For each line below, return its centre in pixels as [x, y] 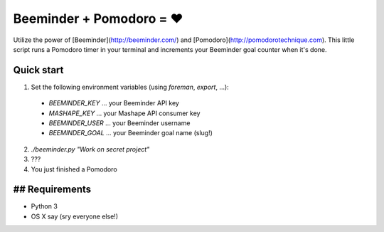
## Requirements [52, 190]
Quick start [38, 70]
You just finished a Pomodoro [74, 169]
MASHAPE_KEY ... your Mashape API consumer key [124, 113]
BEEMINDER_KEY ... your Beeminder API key [114, 103]
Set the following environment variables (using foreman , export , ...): [130, 87]
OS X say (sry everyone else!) [75, 216]
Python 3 [44, 206]
